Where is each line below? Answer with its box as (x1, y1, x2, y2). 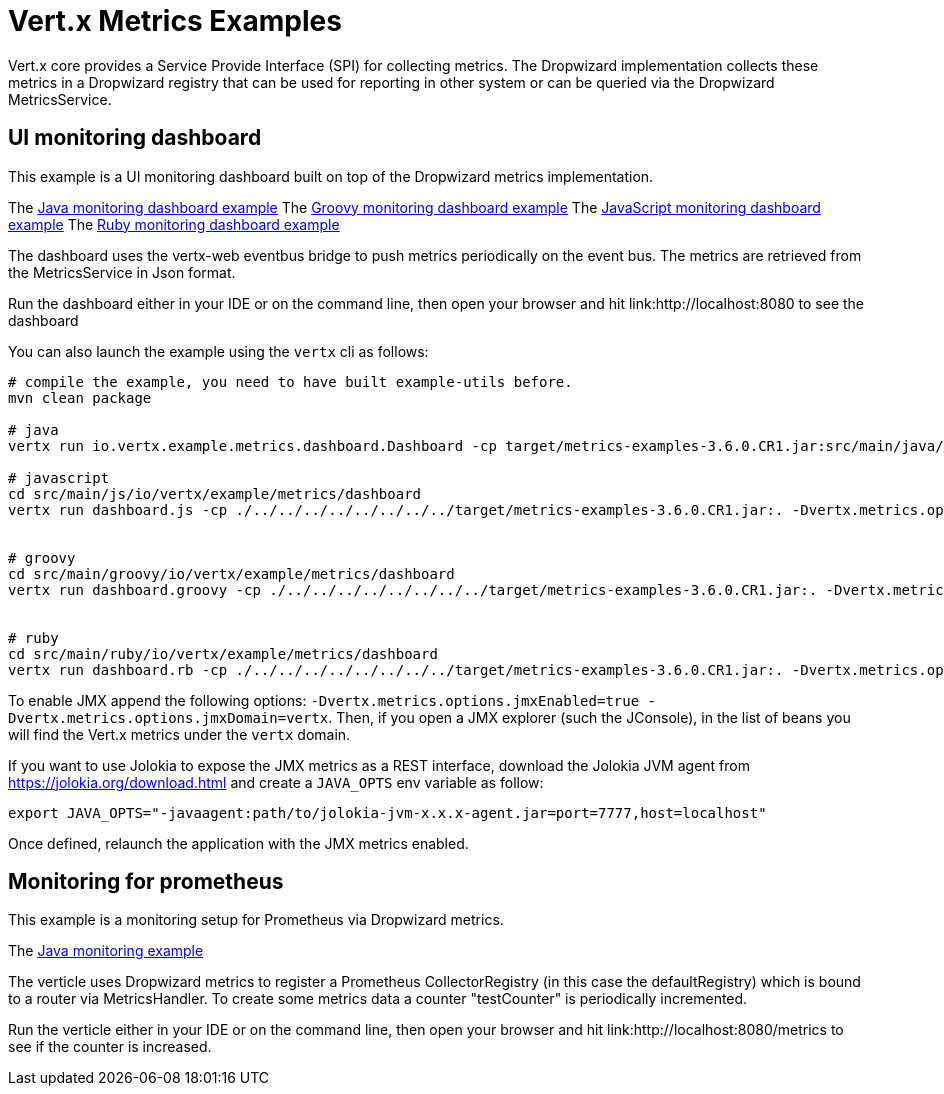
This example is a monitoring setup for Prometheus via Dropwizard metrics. (8, 911, 504, 929)
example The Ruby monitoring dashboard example (8, 215, 340, 233)
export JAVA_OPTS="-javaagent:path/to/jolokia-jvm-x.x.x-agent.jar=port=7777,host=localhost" (8, 804, 767, 821)
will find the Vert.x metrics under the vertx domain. (8, 725, 351, 743)
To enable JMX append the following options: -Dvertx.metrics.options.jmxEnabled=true (8, 691, 640, 709)
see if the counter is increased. (8, 1038, 212, 1056)
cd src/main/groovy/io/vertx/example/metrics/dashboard (8, 565, 455, 582)
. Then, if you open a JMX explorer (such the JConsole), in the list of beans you (328, 708, 851, 726)
